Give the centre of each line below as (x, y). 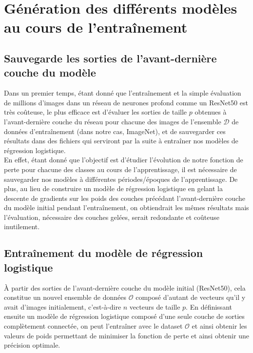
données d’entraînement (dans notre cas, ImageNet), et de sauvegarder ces (115, 131)
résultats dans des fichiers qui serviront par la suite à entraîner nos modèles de (121, 141)
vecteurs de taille (155, 306)
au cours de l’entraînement (96, 27)
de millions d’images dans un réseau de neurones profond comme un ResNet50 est (126, 102)
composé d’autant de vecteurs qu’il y (191, 297)
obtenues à (211, 112)
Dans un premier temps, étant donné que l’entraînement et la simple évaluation (123, 93)
